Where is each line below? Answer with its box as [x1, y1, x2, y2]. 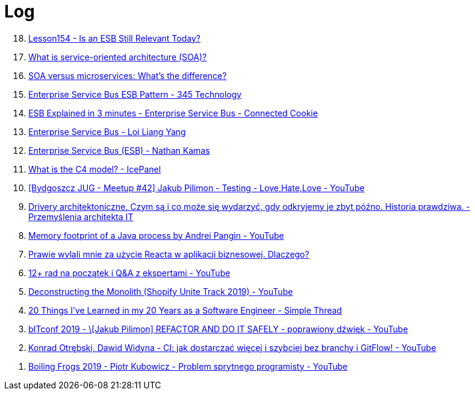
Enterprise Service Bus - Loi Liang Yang [28, 126, 186, 137]
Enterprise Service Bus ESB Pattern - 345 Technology [28, 89, 242, 100]
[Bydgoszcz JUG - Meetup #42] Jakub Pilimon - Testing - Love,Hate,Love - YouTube [28, 182, 365, 193]
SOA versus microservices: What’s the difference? [28, 70, 227, 81]
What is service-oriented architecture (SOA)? [28, 51, 207, 62]
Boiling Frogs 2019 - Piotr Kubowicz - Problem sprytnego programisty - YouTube [28, 361, 348, 371]
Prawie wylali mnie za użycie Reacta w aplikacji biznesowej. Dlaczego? [28, 248, 309, 259]
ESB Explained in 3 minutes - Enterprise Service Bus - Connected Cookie [28, 107, 318, 118]
